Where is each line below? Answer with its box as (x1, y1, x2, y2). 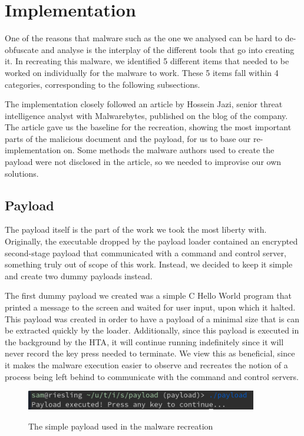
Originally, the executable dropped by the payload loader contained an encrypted (5, 235, 298, 247)
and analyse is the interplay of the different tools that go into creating (41, 43, 295, 55)
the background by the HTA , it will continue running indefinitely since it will (5, 335, 284, 348)
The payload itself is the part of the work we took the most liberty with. (5, 223, 267, 236)
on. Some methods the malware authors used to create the (63, 144, 275, 156)
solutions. (5, 167, 39, 179)
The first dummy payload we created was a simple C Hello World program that (5, 289, 292, 302)
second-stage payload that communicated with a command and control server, (5, 246, 286, 259)
